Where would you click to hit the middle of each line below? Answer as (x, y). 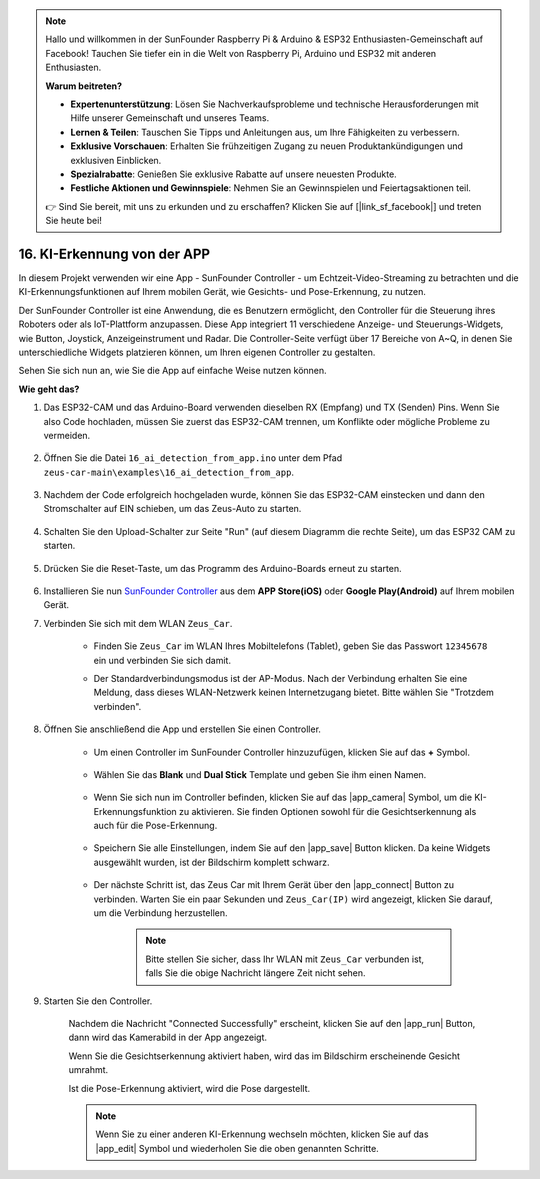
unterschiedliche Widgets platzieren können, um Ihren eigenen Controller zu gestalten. (197, 352)
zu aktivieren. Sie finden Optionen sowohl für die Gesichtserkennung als (327, 811)
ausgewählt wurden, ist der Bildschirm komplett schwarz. (211, 862)
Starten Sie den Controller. (98, 1001)
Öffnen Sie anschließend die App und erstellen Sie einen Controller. (182, 729)
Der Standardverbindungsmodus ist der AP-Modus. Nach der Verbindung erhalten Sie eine (280, 678)
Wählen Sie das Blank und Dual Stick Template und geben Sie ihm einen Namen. (260, 774)
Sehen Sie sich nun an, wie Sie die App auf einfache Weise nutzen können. (172, 371)
